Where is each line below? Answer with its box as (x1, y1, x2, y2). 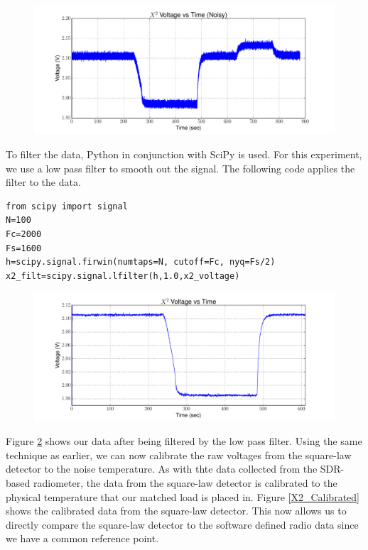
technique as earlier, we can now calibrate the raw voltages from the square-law (6, 447, 352, 462)
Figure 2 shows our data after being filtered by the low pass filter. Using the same (6, 434, 362, 449)
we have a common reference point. (6, 531, 159, 546)
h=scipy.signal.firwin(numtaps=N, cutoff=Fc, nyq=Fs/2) (6, 257, 276, 268)
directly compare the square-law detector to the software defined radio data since (6, 517, 359, 532)
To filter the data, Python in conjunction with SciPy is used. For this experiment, (6, 146, 362, 161)
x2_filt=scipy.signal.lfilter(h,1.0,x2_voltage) (6, 270, 240, 281)
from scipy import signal (6, 201, 128, 211)
